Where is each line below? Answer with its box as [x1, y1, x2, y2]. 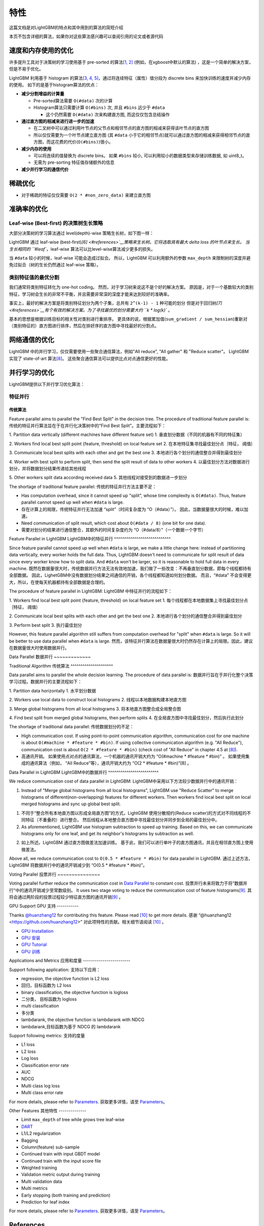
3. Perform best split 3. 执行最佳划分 [9, 622, 82, 628]
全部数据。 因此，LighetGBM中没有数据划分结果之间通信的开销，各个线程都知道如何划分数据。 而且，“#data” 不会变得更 [9, 572, 252, 578]
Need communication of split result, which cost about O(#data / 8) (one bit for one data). [21, 520, 206, 526]
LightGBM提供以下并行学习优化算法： [9, 381, 85, 387]
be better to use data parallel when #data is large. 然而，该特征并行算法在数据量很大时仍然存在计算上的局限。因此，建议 [9, 638, 253, 644]
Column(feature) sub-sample [21, 1144, 80, 1150]
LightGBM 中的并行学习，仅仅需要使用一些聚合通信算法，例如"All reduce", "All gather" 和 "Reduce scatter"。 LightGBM [9, 349, 249, 355]
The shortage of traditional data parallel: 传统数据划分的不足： [9, 724, 134, 730]
